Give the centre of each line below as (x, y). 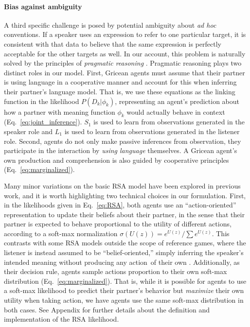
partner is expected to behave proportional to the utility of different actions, (118, 224)
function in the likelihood (42, 101)
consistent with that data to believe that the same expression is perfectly (113, 43)
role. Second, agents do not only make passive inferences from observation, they (123, 141)
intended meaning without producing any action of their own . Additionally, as (122, 262)
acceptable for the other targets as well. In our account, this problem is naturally (125, 53)
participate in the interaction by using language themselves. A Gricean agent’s (121, 150)
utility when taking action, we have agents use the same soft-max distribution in (124, 300)
